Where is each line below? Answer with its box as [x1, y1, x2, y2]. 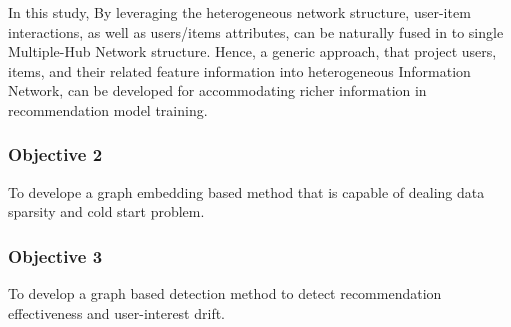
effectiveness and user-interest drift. [8, 302, 226, 323]
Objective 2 [8, 142, 103, 167]
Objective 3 [8, 243, 103, 268]
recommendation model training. [8, 99, 208, 120]
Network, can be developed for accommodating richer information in [8, 80, 427, 101]
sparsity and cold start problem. [8, 201, 205, 222]
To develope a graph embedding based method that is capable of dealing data [8, 181, 485, 202]
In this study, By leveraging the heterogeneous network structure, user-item [8, 2, 471, 22]
